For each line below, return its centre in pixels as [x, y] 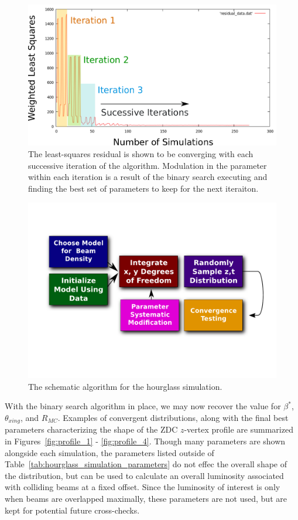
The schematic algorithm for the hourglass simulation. [125, 386]
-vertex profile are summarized [239, 429]
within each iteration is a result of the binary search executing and [148, 177]
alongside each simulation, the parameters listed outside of [109, 452]
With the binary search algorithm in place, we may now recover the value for [143, 406]
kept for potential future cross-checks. [72, 510]
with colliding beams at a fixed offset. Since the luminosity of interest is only [143, 487]
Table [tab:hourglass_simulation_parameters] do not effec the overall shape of [146, 464]
